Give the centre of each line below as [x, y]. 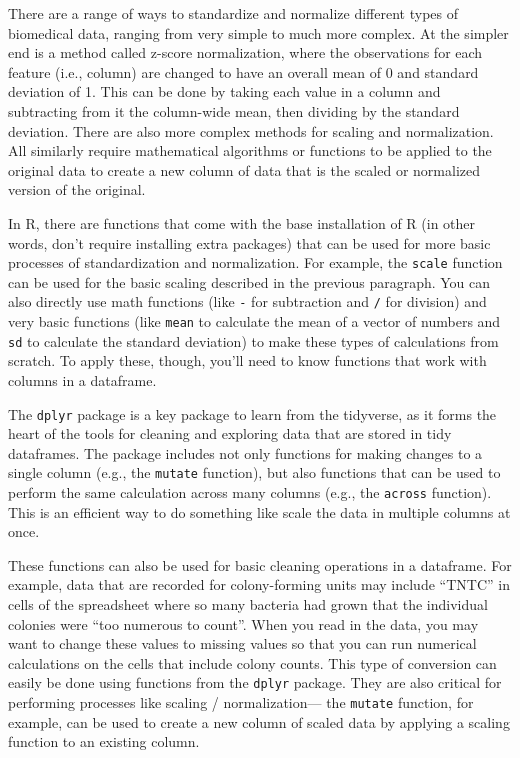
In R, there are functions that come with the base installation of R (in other [242, 222]
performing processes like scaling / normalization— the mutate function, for [241, 702]
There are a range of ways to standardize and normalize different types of [233, 13]
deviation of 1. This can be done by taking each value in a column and [224, 91]
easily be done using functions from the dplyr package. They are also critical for [255, 682]
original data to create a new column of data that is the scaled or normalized [244, 169]
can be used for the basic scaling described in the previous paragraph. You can [249, 281]
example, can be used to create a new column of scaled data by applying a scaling [259, 721]
